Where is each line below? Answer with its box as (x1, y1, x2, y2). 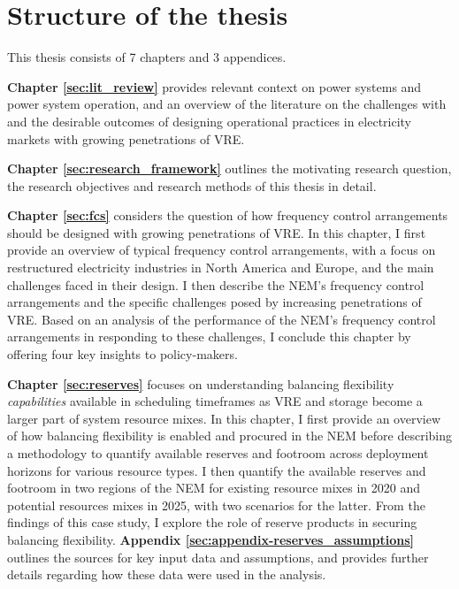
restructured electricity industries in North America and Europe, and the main (7, 258, 434, 277)
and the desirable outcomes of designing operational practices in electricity (7, 111, 412, 130)
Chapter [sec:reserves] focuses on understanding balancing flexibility (7, 374, 394, 393)
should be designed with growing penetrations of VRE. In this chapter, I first (7, 223, 426, 241)
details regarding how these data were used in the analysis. (7, 565, 326, 584)
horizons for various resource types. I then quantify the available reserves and (7, 461, 426, 479)
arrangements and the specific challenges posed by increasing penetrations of (7, 293, 422, 311)
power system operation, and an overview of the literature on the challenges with (7, 95, 447, 113)
